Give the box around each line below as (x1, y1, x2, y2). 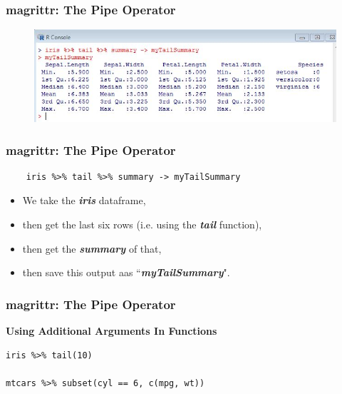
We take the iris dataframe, (22, 193, 146, 208)
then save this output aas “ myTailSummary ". (22, 265, 230, 280)
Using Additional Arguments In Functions (6, 323, 217, 338)
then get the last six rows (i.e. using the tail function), (22, 216, 262, 231)
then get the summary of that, (22, 241, 162, 256)
